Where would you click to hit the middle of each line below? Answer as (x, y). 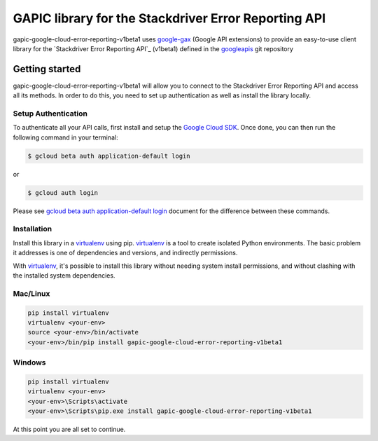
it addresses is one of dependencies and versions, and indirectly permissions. (125, 253)
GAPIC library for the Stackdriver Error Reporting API (169, 18)
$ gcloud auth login (63, 192)
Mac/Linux (31, 293)
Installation (33, 229)
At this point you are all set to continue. (69, 429)
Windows (29, 362)
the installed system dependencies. (64, 276)
